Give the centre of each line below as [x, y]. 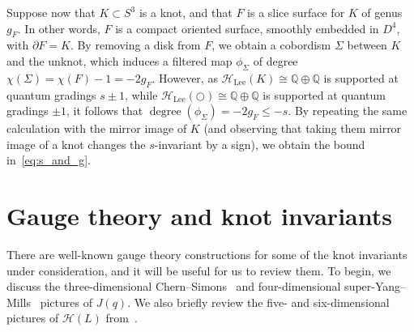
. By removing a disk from [135, 45]
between [367, 45]
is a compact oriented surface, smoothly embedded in [247, 28]
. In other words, [59, 28]
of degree [275, 60]
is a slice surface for [296, 12]
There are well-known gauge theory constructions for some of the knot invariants [207, 255]
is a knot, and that [186, 12]
